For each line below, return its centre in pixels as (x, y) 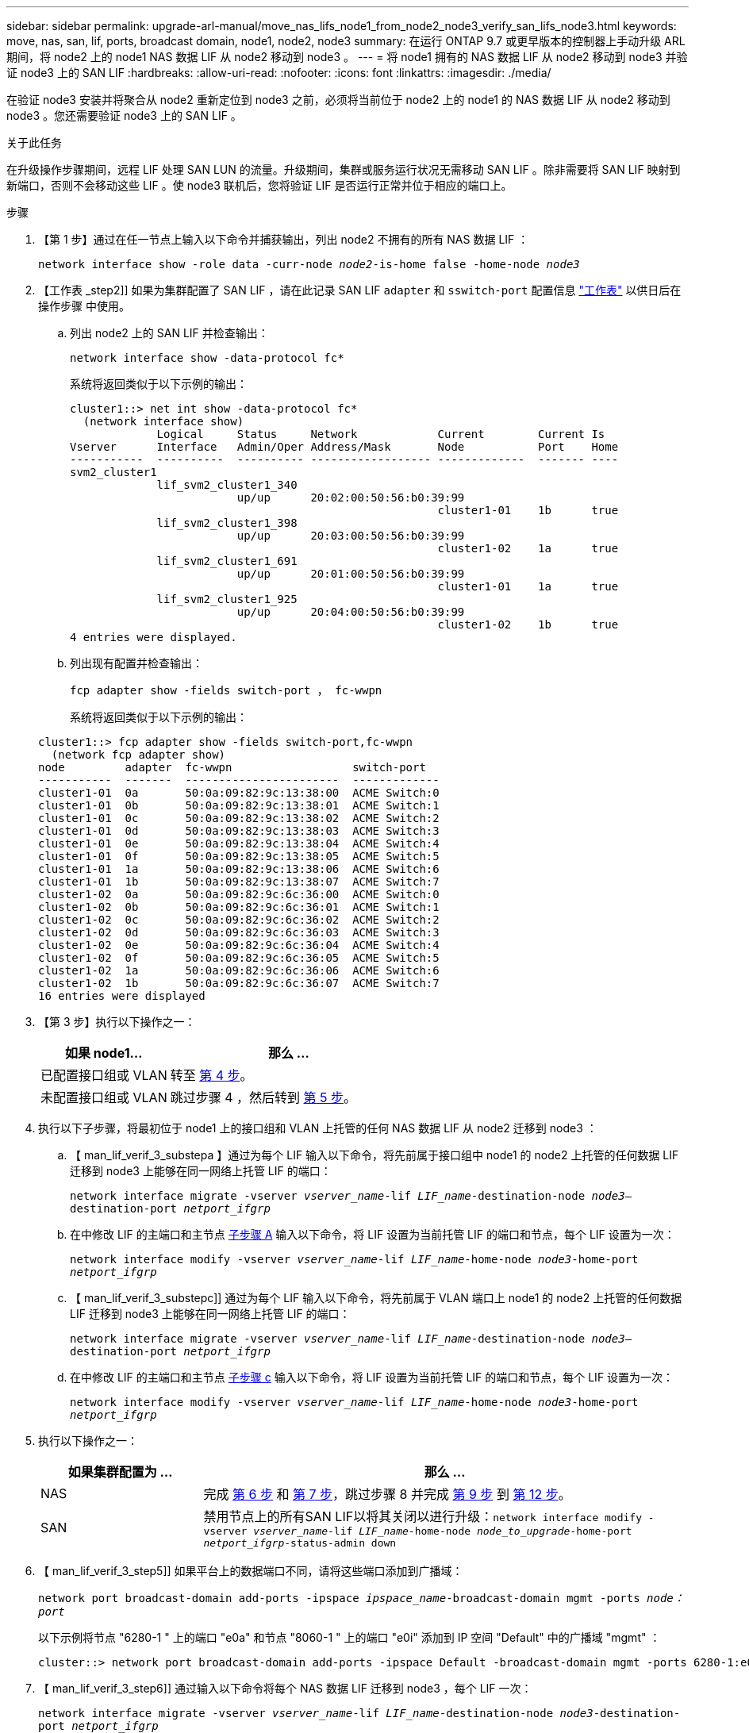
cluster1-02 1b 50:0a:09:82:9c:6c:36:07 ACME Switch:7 (239, 983)
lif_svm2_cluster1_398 (227, 523)
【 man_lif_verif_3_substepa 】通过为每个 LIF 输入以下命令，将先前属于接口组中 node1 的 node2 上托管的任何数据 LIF (374, 1155)
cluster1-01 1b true (528, 510)
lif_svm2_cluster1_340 (227, 485)
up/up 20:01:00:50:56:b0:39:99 (351, 574)
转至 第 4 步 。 (211, 1075)
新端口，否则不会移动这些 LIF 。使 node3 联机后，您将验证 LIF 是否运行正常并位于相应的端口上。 (259, 185)
